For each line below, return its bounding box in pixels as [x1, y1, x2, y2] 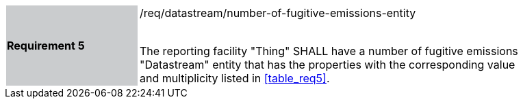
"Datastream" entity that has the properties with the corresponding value [140, 58, 515, 71]
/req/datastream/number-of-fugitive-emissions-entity [140, 6, 416, 20]
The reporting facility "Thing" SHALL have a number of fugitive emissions [140, 44, 518, 58]
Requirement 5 [7, 39, 85, 52]
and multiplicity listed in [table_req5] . [140, 71, 330, 85]
